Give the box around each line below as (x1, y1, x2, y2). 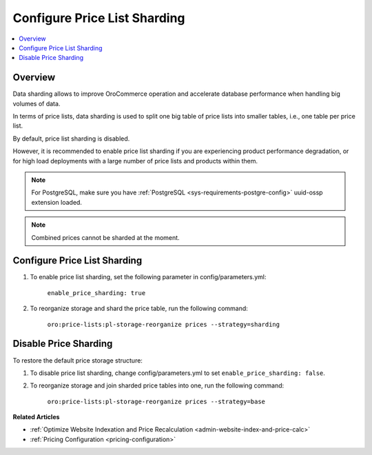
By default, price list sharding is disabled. (12, 134, 130, 143)
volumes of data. (12, 99, 61, 108)
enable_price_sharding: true (47, 289, 146, 296)
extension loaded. (31, 198, 83, 206)
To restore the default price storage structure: (12, 356, 143, 365)
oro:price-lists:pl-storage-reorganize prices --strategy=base (47, 397, 265, 405)
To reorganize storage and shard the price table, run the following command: (30, 304, 248, 313)
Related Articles (12, 413, 60, 421)
